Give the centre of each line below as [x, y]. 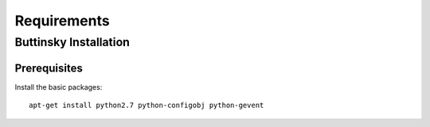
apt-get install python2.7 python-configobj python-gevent [147, 106]
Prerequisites [49, 68]
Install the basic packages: [59, 87]
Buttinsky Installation [72, 42]
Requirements [63, 21]
